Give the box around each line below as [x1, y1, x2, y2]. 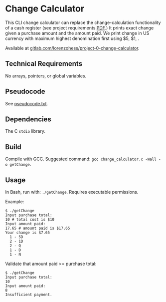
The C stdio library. [5, 128, 46, 134]
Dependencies [5, 115, 51, 123]
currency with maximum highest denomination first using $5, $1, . [5, 35, 140, 41]
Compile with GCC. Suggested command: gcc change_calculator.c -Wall [5, 156, 157, 162]
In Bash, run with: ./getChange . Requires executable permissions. [5, 189, 139, 195]
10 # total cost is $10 [5, 217, 55, 222]
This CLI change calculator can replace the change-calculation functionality [5, 19, 161, 25]
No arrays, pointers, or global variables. [5, 73, 86, 79]
